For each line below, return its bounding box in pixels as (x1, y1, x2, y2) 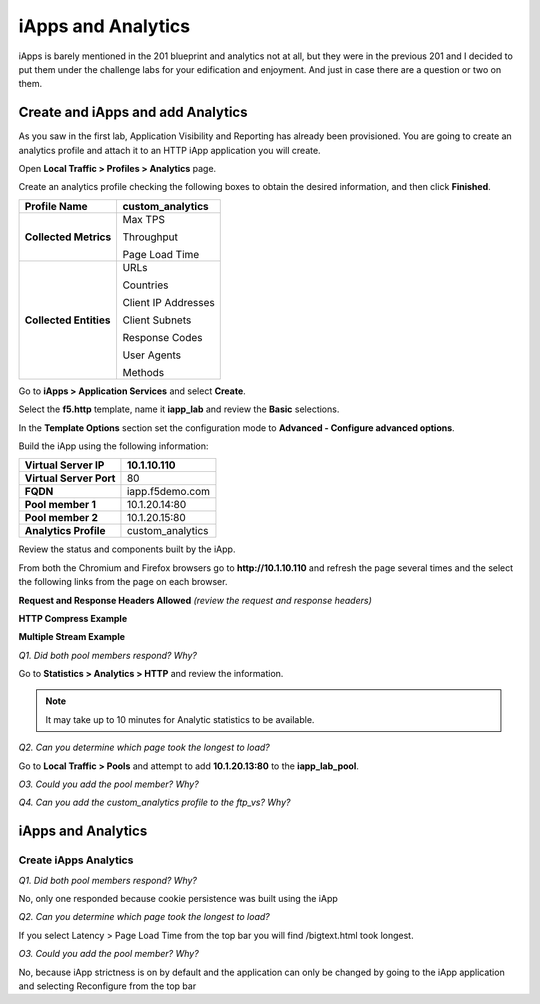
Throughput (122, 230, 179, 244)
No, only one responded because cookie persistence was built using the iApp (18, 892, 339, 904)
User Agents (122, 348, 182, 362)
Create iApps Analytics (18, 853, 134, 867)
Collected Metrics (24, 230, 112, 244)
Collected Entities (24, 313, 111, 327)
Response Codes (122, 330, 203, 344)
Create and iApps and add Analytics (18, 104, 248, 121)
